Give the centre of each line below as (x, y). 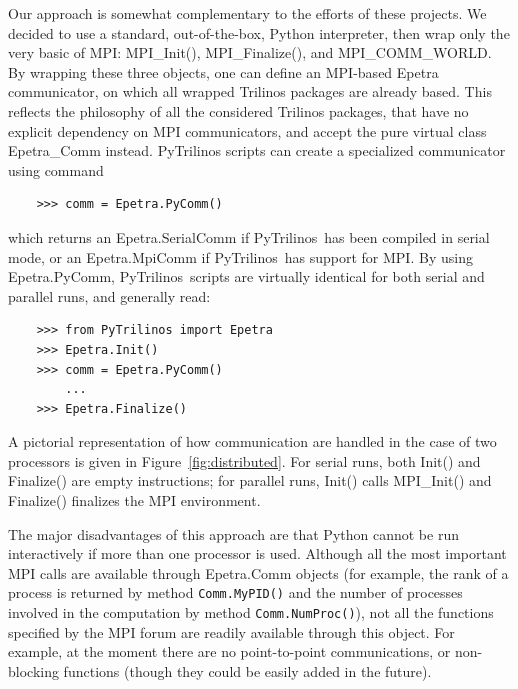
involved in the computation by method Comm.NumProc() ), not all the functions (251, 612)
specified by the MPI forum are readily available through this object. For (231, 631)
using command (56, 169)
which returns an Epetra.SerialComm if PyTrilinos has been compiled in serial (249, 236)
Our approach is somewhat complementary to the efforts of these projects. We (247, 13)
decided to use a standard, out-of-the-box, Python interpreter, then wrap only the (259, 32)
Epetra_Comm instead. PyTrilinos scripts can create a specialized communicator (257, 150)
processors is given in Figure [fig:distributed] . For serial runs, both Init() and (244, 460)
